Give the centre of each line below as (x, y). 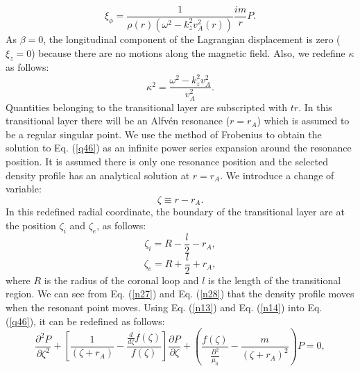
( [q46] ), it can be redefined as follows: (85, 321)
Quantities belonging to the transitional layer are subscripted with (147, 107)
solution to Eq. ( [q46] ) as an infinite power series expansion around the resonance (179, 148)
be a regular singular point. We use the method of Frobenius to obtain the (164, 134)
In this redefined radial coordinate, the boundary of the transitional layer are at (175, 212)
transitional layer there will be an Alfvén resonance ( (118, 121)
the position (31, 225)
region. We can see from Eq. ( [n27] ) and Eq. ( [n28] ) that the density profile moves (180, 294)
